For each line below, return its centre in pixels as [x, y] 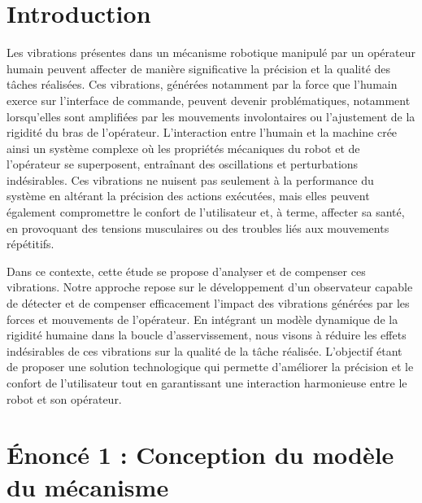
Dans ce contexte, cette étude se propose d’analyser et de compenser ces [186, 271]
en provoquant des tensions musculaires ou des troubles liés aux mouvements [198, 227]
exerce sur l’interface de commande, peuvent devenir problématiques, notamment [209, 100]
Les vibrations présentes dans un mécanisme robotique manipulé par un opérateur [211, 52]
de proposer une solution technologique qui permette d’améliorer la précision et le [210, 367]
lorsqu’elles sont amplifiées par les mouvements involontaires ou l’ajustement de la [211, 116]
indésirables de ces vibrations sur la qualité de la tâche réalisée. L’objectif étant [204, 350]
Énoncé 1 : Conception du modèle [200, 455]
